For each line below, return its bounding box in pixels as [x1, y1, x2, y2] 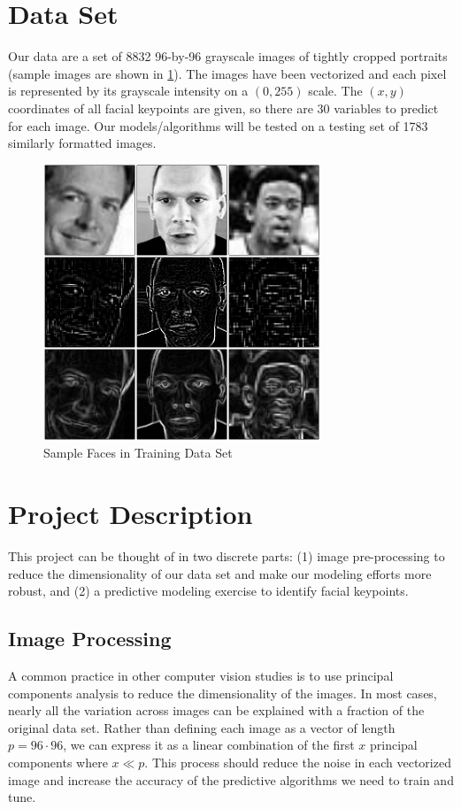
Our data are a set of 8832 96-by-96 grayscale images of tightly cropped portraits [8, 47, 448, 65]
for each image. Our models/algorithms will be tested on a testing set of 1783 [8, 116, 428, 135]
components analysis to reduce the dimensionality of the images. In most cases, [8, 683, 437, 702]
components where [8, 752, 108, 771]
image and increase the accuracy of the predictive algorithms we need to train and [8, 770, 454, 789]
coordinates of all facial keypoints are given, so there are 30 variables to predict [8, 98, 439, 117]
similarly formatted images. [8, 134, 157, 152]
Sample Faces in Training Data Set [43, 443, 233, 462]
